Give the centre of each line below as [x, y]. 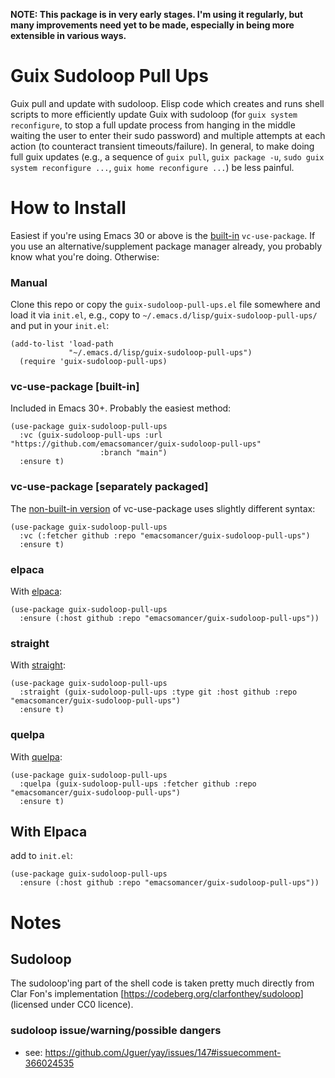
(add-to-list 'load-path [62, 344]
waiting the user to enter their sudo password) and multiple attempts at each [168, 135]
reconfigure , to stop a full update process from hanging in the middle [153, 125]
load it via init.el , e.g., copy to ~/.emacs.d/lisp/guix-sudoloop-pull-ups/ [164, 315]
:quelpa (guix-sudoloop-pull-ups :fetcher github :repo [138, 784]
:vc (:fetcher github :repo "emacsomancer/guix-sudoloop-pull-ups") [165, 535]
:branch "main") [133, 453]
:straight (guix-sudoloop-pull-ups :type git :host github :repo [158, 692]
